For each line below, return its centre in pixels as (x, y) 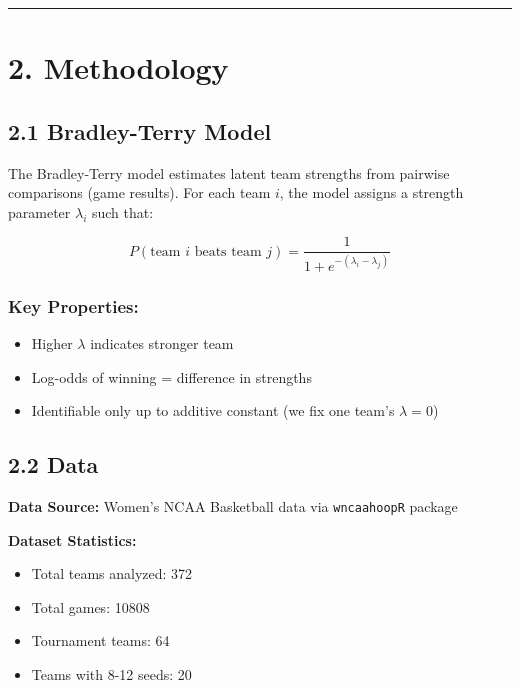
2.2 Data (53, 464)
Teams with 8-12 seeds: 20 (111, 674)
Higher (52, 342)
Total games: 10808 (90, 606)
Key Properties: (73, 305)
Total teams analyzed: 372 (112, 573)
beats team (228, 251)
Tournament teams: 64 (100, 640)
